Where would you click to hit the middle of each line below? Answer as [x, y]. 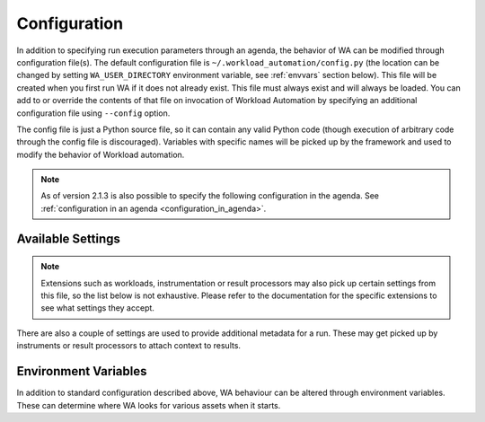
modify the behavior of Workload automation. [101, 154]
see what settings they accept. [97, 308]
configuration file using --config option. [93, 113]
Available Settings [69, 238]
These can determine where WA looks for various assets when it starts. [149, 405]
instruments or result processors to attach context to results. [129, 346]
